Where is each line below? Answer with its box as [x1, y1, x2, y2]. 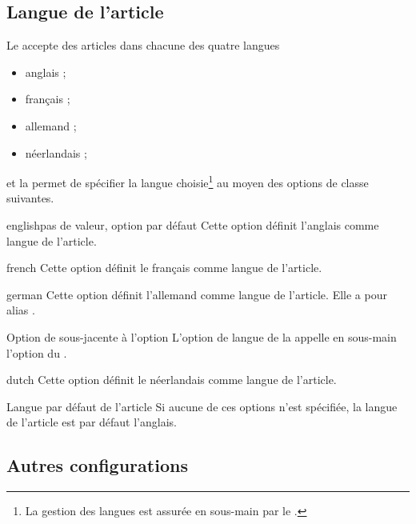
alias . [6, 302, 35, 318]
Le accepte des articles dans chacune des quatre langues [6, 37, 280, 54]
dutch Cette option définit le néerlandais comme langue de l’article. [6, 371, 337, 388]
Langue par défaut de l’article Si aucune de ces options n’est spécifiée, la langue [6, 398, 398, 414]
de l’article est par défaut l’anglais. [6, 414, 177, 430]
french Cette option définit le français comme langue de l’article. [6, 259, 322, 276]
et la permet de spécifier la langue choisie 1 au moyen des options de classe [6, 172, 369, 190]
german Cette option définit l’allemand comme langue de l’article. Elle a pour [6, 286, 387, 302]
